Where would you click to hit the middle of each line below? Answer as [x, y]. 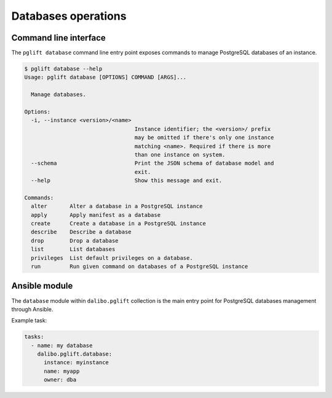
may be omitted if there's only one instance [204, 138]
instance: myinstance [76, 363]
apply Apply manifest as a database [96, 215]
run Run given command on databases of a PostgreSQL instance [140, 267]
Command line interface [58, 38]
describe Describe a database [81, 232]
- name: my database [62, 345]
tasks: [34, 337]
